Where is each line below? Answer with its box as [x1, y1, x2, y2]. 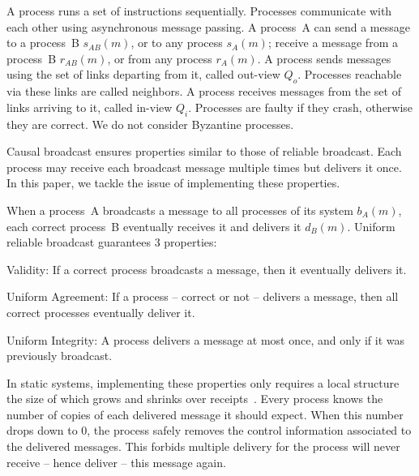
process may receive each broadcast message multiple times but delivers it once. [6, 158, 402, 175]
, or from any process [107, 49, 212, 66]
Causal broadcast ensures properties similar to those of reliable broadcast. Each [6, 143, 402, 160]
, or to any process [130, 34, 223, 51]
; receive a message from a [267, 34, 398, 51]
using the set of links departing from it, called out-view [6, 66, 280, 83]
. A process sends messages [257, 49, 391, 66]
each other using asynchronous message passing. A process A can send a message [6, 18, 410, 35]
